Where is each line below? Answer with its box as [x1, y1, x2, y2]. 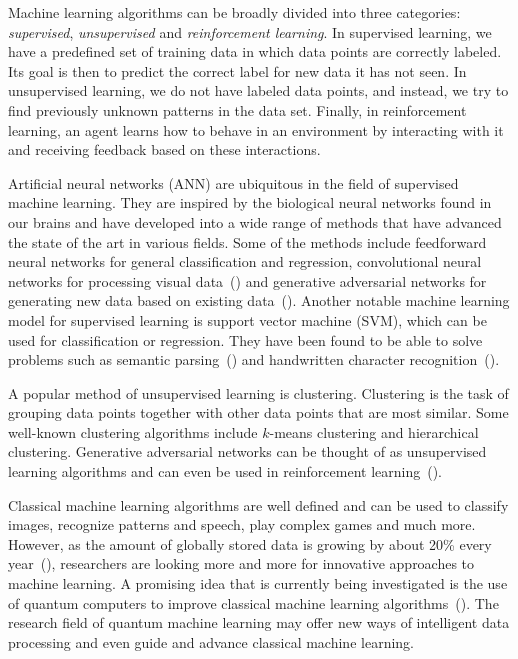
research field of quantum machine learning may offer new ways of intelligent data [8, 612, 510, 633]
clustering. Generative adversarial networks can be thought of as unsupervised [8, 441, 487, 462]
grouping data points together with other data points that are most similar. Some [8, 402, 509, 423]
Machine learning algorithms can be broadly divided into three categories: [8, 2, 461, 22]
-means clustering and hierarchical [269, 421, 479, 442]
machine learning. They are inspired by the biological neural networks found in [8, 192, 492, 213]
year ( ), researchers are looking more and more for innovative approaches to [8, 553, 475, 574]
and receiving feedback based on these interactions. [8, 139, 321, 160]
